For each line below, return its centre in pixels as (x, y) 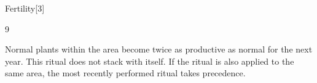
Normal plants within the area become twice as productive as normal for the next (159, 49)
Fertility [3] (25, 8)
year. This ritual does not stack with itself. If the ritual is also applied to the (150, 61)
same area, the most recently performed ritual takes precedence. (125, 73)
